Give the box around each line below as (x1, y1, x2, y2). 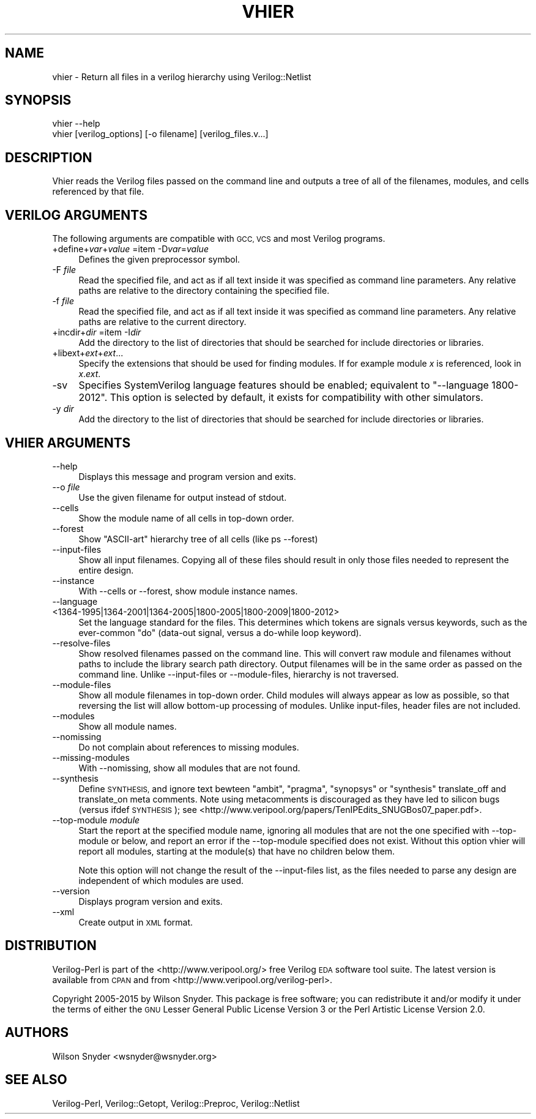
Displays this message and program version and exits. (78, 471, 296, 482)
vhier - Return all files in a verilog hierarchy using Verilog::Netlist (52, 71, 311, 82)
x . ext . (78, 369, 101, 380)
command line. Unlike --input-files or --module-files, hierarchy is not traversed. (78, 668, 399, 679)
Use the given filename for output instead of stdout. (78, 492, 287, 503)
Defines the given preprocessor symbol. (78, 254, 240, 265)
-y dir (52, 403, 74, 414)
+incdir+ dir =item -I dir (52, 327, 141, 338)
